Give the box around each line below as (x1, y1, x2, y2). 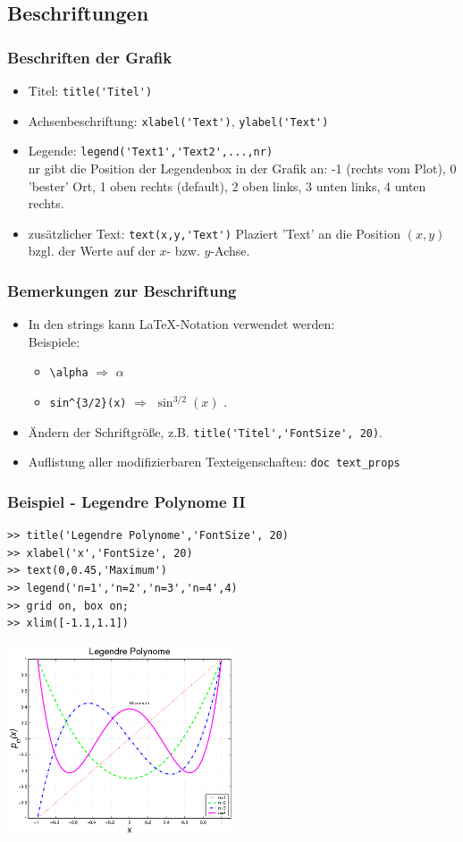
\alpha (49, 366, 88, 380)
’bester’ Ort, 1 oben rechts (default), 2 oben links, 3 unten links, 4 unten (28, 176, 426, 195)
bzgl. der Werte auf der (28, 241, 156, 260)
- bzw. (166, 241, 200, 260)
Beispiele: (28, 332, 80, 350)
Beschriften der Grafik (7, 46, 173, 68)
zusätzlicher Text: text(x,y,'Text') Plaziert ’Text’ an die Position (28, 223, 400, 242)
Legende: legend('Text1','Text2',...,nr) (28, 141, 274, 160)
